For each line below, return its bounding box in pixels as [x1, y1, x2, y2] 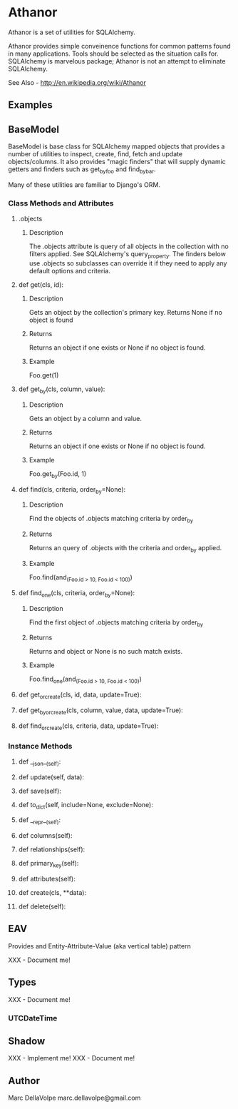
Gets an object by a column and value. [29, 414, 142, 422]
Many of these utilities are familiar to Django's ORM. [8, 180, 161, 189]
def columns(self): [18, 831, 73, 840]
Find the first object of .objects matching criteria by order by [29, 618, 204, 628]
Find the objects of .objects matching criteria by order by [29, 515, 194, 525]
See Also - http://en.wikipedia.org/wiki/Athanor [8, 78, 147, 86]
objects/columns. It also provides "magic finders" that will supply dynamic [8, 158, 227, 166]
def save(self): [18, 786, 61, 795]
